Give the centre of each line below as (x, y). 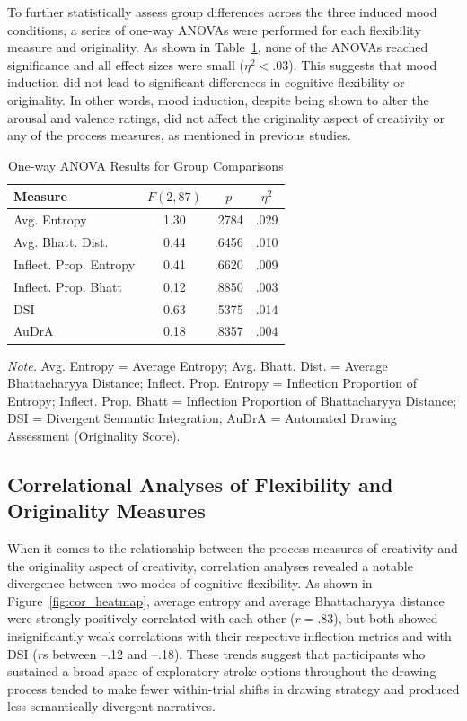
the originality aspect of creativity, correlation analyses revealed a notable (210, 565)
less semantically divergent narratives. (111, 706)
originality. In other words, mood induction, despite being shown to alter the (218, 99)
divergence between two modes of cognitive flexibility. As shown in (190, 583)
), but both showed (386, 618)
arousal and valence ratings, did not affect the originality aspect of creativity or (226, 117)
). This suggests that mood (363, 64)
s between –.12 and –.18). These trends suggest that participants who (234, 653)
